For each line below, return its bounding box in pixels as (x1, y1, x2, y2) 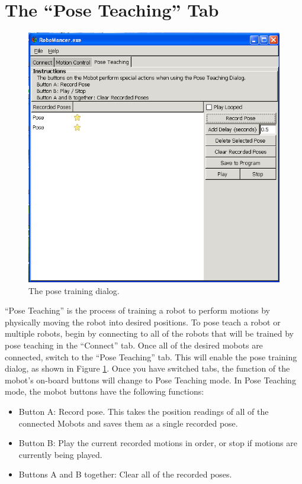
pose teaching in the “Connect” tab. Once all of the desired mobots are (5, 338, 263, 351)
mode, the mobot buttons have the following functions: (5, 385, 204, 398)
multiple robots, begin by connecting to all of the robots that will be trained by (5, 327, 294, 340)
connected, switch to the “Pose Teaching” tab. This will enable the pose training (5, 350, 297, 363)
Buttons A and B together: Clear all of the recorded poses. (18, 468, 232, 480)
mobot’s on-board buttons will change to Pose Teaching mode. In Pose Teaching (5, 373, 296, 386)
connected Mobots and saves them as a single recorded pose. (18, 417, 238, 429)
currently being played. (18, 448, 102, 460)
